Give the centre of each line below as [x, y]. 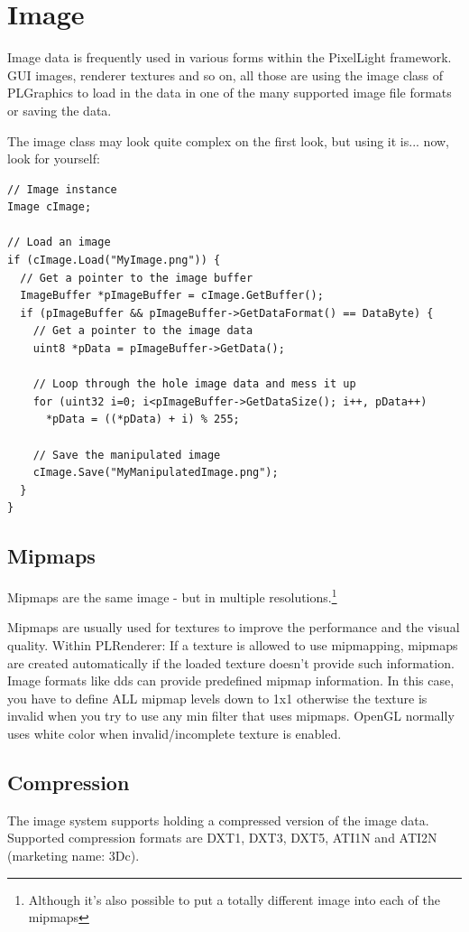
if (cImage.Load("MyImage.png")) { [114, 261]
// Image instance [62, 189]
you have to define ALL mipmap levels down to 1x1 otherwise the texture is [217, 698]
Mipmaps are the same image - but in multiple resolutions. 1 [172, 596]
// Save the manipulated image [127, 455]
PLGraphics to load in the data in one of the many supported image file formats [230, 93]
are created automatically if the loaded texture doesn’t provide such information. [231, 662]
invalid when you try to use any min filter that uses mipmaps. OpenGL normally [231, 716]
